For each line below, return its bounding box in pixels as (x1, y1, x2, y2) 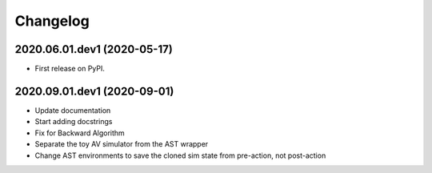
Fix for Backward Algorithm (34, 128, 126, 138)
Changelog (14, 12, 90, 30)
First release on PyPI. (34, 64, 106, 74)
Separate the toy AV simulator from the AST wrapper (34, 139, 209, 149)
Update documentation (34, 105, 111, 115)
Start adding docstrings (34, 117, 113, 127)
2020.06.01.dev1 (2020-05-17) (14, 42, 174, 56)
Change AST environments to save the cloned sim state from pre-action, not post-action (34, 151, 326, 160)
